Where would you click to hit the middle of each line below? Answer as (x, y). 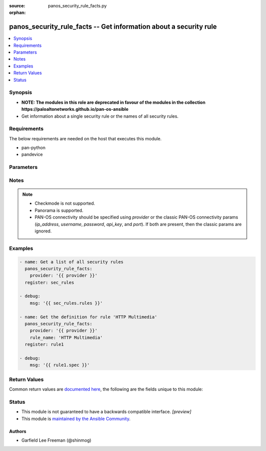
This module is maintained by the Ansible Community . (76, 419)
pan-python (33, 148)
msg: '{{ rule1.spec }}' (60, 365)
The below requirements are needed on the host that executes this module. (85, 138)
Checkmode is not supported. (65, 203)
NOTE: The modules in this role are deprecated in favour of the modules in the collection (113, 102)
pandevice (32, 155)
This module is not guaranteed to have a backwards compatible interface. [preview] (106, 412)
